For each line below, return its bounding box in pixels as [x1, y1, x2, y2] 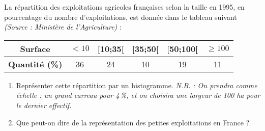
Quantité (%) [8, 58, 63, 70]
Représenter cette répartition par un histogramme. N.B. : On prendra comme [16, 80, 257, 90]
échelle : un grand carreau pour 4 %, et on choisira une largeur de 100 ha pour [16, 90, 260, 100]
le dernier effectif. [16, 99, 72, 110]
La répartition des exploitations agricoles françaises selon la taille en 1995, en [4, 2, 245, 12]
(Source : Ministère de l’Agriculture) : [4, 21, 122, 32]
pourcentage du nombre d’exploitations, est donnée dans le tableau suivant [4, 11, 237, 22]
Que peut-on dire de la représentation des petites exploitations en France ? [16, 117, 250, 127]
